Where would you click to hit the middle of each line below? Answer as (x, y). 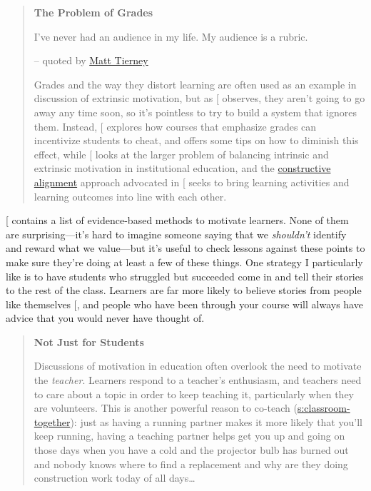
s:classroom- (324, 408)
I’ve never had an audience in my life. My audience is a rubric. (171, 36)
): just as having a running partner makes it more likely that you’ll (216, 421)
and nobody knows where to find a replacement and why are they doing (191, 464)
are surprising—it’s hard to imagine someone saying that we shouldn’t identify (176, 234)
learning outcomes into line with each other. (130, 196)
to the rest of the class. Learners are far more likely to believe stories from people (184, 290)
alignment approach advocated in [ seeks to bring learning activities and (192, 182)
